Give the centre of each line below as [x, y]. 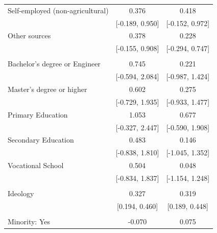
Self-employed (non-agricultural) [58, 10]
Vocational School [36, 165]
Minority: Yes [29, 221]
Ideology [21, 193]
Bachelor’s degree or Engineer [54, 64]
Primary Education [38, 114]
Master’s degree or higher [47, 89]
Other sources [29, 36]
